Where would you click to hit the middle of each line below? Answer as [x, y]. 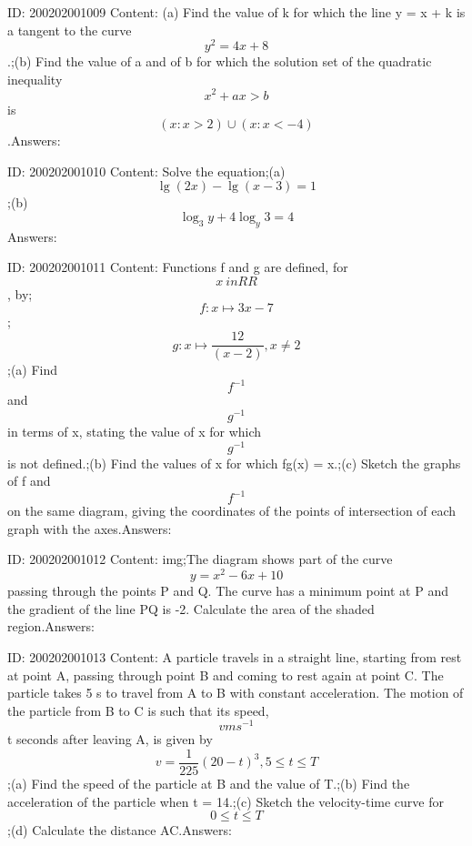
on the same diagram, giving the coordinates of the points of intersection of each [232, 511]
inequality [35, 79]
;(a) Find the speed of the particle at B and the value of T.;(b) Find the [209, 784]
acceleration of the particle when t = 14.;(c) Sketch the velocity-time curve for [226, 801]
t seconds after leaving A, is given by [110, 739]
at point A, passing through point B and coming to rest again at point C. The [226, 675]
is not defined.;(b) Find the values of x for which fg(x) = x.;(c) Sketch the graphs [234, 463]
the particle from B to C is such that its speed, [138, 710]
